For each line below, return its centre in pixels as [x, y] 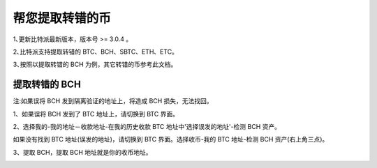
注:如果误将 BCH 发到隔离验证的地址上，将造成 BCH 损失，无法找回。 [113, 101]
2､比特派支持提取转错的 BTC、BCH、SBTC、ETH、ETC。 [95, 52]
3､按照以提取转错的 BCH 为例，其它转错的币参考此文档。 [95, 64]
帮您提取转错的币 [62, 18]
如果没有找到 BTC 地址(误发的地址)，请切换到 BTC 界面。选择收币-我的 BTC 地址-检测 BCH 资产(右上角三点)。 [171, 139]
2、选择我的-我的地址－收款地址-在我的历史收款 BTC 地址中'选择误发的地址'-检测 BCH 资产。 [147, 127]
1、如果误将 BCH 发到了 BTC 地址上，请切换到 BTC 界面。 [96, 114]
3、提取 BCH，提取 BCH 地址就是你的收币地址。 [83, 152]
